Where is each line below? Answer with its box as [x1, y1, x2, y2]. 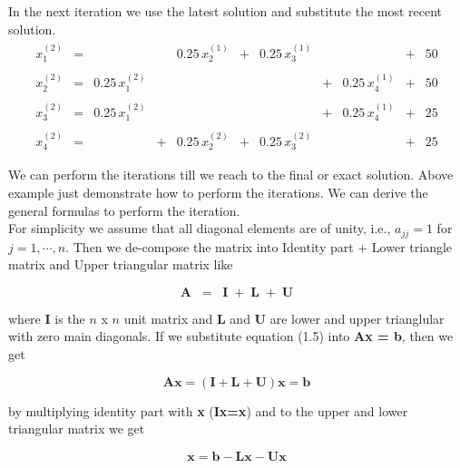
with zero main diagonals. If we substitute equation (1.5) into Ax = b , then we [8, 327, 454, 346]
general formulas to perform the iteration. [8, 200, 240, 219]
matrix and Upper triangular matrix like [8, 255, 233, 274]
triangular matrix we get [8, 419, 145, 438]
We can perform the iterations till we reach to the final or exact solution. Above [8, 165, 454, 184]
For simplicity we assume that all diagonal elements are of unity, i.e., [8, 219, 391, 238]
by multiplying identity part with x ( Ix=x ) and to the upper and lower [8, 401, 408, 420]
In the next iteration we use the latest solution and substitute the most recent [8, 2, 443, 20]
